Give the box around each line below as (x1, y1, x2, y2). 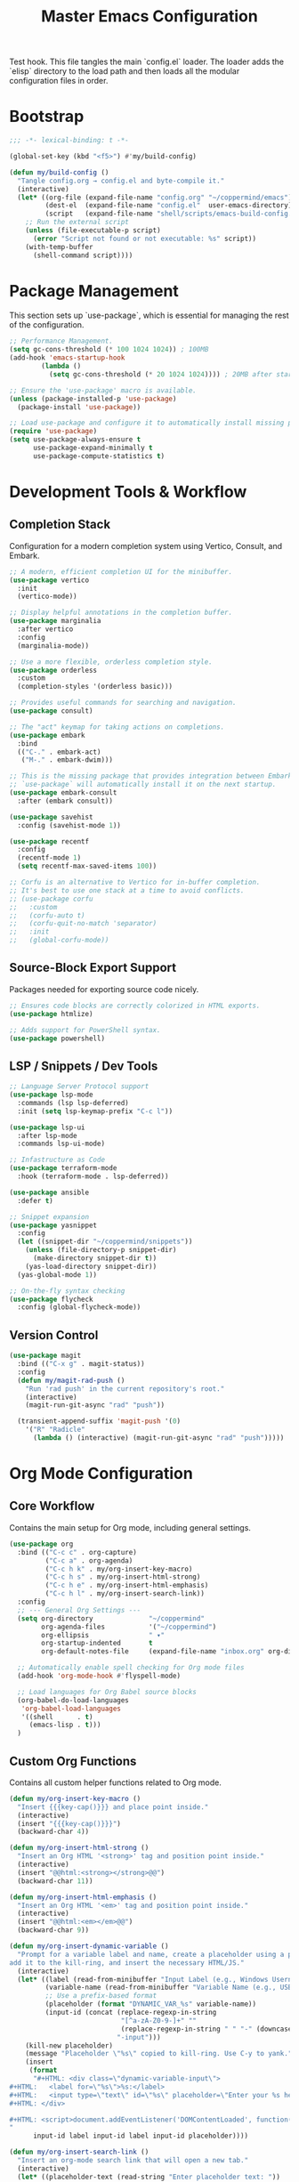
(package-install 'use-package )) (17, 402, 141, 411)
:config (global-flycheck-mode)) (17, 1303, 141, 1312)
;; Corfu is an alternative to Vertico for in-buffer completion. (9, 878, 261, 887)
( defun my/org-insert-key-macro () (9, 1794, 141, 1803)
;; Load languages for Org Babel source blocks (17, 1687, 198, 1696)
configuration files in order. (9, 76, 109, 86)
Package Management (9, 280, 180, 301)
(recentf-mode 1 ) (17, 853, 82, 862)
